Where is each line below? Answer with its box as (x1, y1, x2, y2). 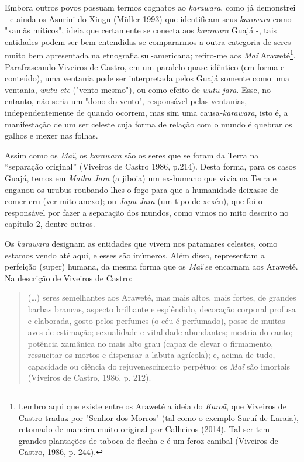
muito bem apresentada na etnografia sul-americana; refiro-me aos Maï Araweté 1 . (5, 47, 296, 61)
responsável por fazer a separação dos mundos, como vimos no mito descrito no (5, 206, 289, 218)
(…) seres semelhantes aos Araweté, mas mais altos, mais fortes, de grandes (27, 291, 296, 304)
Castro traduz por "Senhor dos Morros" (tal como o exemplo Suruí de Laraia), (18, 411, 299, 423)
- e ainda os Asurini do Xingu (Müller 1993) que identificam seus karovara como (5, 12, 292, 25)
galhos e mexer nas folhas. (5, 129, 98, 142)
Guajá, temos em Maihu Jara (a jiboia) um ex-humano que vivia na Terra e (5, 171, 277, 184)
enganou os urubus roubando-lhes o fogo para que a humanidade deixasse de (5, 183, 278, 195)
